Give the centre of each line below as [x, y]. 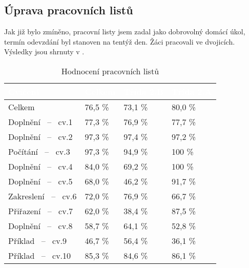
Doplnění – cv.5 [40, 181]
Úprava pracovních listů [69, 10]
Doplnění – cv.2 [40, 136]
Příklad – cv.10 [40, 255]
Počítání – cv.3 [39, 151]
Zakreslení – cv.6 [43, 196]
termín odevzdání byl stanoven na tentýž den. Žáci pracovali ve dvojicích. [120, 41]
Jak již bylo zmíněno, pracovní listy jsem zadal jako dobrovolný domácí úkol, [125, 32]
